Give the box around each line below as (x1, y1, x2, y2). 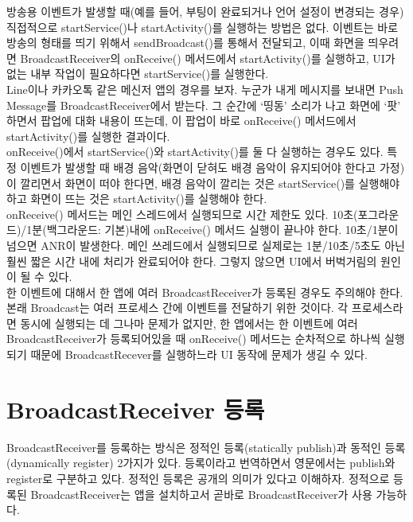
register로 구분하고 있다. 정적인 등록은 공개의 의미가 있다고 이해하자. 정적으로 (6, 469, 390, 486)
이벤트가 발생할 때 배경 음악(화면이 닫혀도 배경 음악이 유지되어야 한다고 (20, 158, 376, 175)
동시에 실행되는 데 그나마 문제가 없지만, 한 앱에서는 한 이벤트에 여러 (20, 314, 358, 331)
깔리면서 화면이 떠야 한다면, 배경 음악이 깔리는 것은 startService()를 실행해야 (20, 174, 400, 191)
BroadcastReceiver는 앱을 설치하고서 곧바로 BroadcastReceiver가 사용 (30, 485, 372, 502)
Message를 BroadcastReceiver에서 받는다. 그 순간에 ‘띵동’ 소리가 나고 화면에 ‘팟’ (6, 96, 401, 113)
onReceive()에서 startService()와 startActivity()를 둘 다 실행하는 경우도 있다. (6, 143, 384, 160)
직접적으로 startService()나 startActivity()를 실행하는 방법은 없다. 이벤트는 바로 (6, 18, 399, 35)
